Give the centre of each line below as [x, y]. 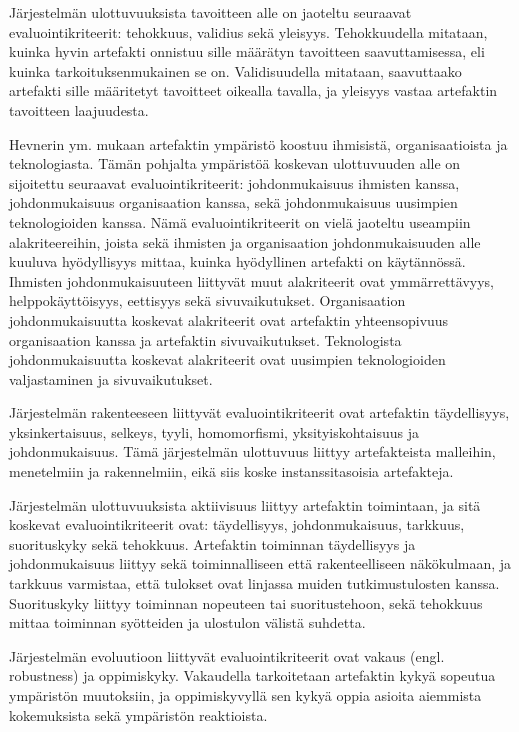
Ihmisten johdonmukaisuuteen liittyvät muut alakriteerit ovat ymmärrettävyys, [251, 280]
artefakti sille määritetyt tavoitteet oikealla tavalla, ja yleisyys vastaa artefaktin [253, 90]
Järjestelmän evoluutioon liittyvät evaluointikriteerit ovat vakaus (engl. [227, 655]
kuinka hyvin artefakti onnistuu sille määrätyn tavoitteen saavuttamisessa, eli [247, 51]
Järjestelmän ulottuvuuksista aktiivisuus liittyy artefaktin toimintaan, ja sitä [245, 504]
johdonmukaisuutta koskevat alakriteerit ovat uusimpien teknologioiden [227, 359]
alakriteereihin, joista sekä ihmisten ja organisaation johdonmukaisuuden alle [245, 241]
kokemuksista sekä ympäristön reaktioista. [138, 714]
